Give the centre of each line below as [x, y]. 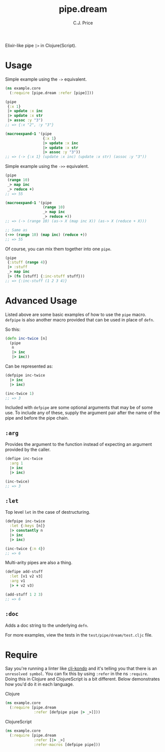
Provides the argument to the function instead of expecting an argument [79, 444]
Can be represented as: [29, 366]
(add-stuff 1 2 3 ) [24, 594]
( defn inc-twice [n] [26, 338]
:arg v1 [18, 581]
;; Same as [16, 230]
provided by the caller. [28, 450]
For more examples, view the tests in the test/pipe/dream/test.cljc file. [79, 635]
